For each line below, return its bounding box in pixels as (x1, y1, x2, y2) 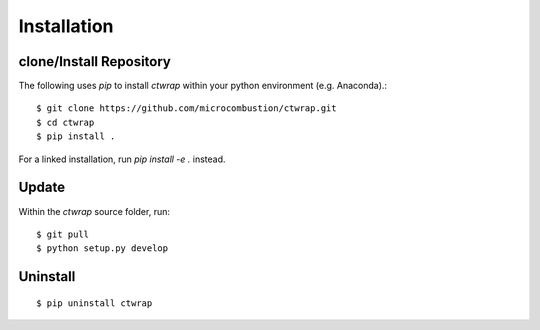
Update (18, 179, 66, 196)
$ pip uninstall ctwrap (36, 297, 153, 309)
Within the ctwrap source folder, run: (18, 205, 170, 217)
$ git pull (36, 228, 90, 240)
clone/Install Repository (18, 53, 172, 70)
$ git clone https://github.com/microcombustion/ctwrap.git (36, 103, 337, 114)
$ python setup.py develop (36, 243, 169, 254)
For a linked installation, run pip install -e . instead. (18, 153, 226, 165)
